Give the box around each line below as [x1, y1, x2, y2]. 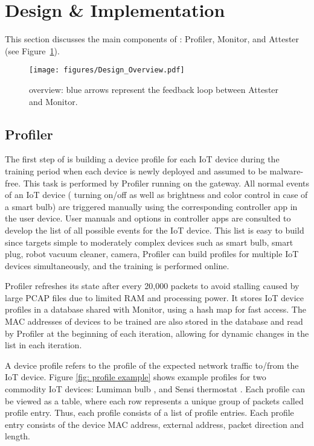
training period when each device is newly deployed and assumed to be [5, 164, 267, 177]
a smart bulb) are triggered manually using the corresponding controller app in [5, 200, 298, 212]
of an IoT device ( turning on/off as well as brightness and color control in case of [5, 188, 308, 201]
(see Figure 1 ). [5, 44, 60, 57]
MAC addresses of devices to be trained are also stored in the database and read [5, 315, 303, 328]
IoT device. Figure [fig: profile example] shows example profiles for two [5, 371, 266, 383]
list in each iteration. [5, 339, 82, 351]
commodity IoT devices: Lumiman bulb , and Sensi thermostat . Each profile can [5, 383, 305, 395]
